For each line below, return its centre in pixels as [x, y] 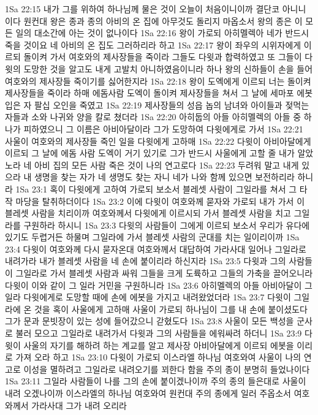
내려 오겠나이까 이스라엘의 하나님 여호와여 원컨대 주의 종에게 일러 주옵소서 [148, 393]
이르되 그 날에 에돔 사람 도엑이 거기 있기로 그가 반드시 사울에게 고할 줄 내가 [150, 153]
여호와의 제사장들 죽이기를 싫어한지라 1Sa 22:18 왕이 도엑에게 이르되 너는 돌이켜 [158, 81]
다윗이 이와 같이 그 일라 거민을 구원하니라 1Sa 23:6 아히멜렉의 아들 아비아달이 [153, 285]
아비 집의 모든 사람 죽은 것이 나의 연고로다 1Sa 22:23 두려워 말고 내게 [166, 165]
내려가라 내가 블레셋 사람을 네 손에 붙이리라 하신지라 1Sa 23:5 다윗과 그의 [146, 261]
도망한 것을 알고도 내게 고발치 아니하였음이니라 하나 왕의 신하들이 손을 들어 [168, 68]
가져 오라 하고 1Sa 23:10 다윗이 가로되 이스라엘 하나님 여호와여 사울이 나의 [158, 357]
